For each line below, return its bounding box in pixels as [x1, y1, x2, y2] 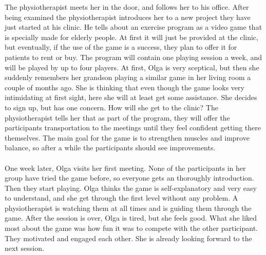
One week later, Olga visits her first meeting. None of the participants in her [5, 162, 246, 173]
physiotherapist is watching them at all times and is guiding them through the [5, 202, 252, 213]
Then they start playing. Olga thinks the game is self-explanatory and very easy [5, 182, 257, 193]
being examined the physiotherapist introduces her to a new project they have [5, 11, 251, 22]
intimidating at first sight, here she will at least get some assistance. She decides [5, 92, 257, 103]
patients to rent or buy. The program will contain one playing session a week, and [5, 51, 262, 62]
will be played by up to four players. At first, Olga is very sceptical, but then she [5, 62, 259, 72]
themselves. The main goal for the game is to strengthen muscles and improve [5, 132, 250, 143]
